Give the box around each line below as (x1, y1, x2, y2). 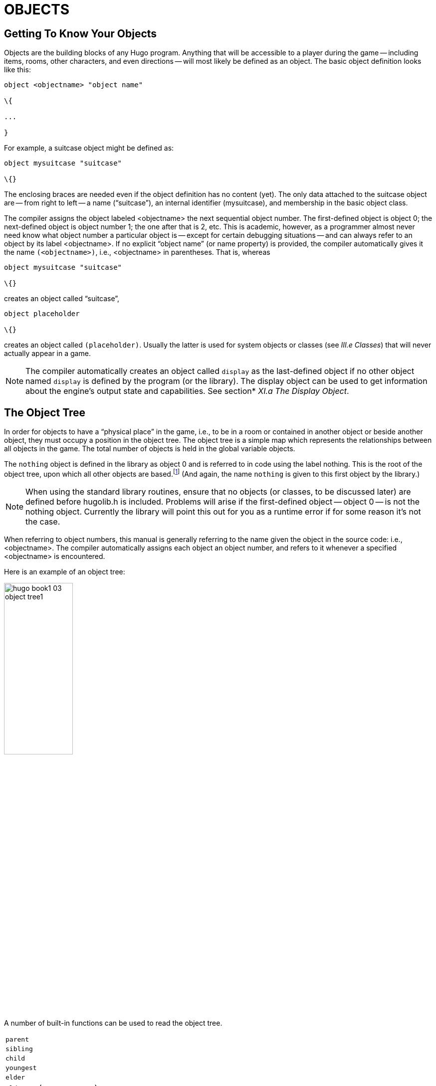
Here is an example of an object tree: (4, 567, 125, 576)
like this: (4, 65, 31, 74)
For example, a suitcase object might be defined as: (4, 144, 174, 153)
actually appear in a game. (4, 349, 91, 358)
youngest (5, 1064, 37, 1072)
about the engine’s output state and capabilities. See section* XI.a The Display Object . (25, 386, 349, 396)
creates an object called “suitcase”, (4, 294, 120, 303)
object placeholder (4, 310, 80, 318)
